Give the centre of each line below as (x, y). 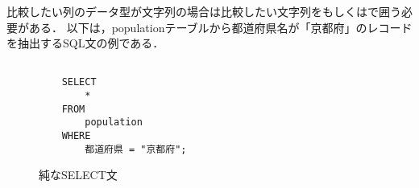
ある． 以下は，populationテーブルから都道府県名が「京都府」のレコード (220, 27)
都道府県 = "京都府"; (136, 149)
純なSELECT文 (78, 175)
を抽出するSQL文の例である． (85, 43)
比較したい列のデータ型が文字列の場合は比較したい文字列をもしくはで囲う (204, 11)
